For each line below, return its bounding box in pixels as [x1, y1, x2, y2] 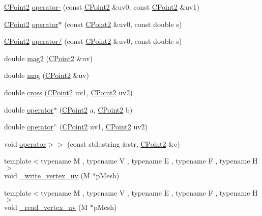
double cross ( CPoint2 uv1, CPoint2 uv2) [4, 87, 133, 97]
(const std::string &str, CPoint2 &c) [67, 138, 180, 149]
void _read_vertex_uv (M [4, 202, 88, 212]
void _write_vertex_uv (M [4, 170, 90, 180]
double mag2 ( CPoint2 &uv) [4, 52, 93, 63]
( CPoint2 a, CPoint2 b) [59, 104, 133, 115]
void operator [4, 138, 46, 149]
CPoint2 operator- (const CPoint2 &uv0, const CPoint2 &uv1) [4, 2, 199, 12]
